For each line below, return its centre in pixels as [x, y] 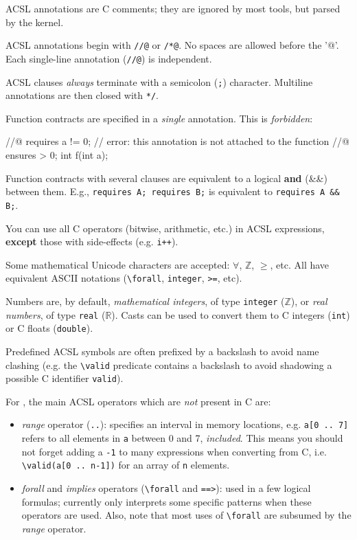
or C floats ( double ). [49, 328]
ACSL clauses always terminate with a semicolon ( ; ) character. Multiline [159, 81]
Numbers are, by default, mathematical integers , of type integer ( [145, 301]
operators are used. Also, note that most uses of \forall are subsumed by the [186, 515]
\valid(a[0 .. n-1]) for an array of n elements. [126, 465]
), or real [309, 301]
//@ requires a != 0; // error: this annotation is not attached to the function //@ [177, 141]
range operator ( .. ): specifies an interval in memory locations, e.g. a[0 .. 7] [185, 424]
